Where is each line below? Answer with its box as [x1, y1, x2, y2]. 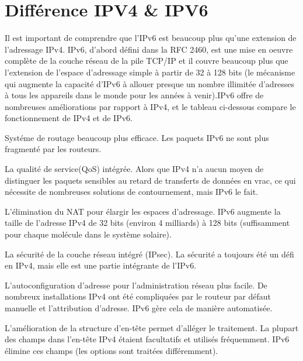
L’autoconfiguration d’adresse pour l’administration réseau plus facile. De [5, 279, 267, 291]
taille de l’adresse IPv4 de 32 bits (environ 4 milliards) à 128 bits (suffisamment [5, 216, 290, 229]
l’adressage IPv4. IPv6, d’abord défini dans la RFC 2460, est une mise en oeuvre [5, 43, 293, 55]
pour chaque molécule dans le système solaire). [5, 228, 172, 240]
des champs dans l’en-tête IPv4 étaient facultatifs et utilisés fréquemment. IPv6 [5, 333, 290, 345]
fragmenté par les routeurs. [5, 143, 102, 155]
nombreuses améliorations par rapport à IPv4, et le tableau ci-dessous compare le [5, 100, 296, 112]
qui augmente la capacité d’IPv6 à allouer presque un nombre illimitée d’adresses [5, 77, 295, 90]
